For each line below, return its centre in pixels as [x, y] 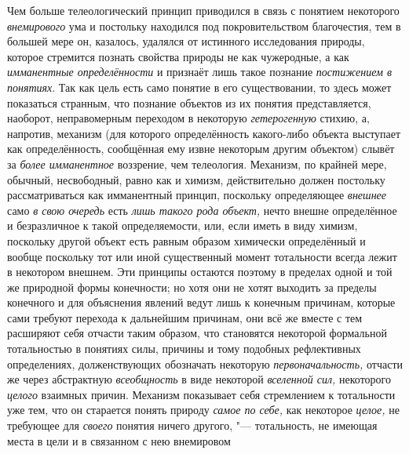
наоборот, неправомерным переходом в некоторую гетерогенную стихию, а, [188, 118]
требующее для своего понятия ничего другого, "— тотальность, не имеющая [192, 425]
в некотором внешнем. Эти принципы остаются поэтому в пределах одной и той [200, 272]
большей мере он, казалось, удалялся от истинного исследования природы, [186, 41]
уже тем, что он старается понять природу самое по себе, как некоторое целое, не [203, 410]
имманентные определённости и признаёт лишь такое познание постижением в [200, 72]
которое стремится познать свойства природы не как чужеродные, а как [178, 56]
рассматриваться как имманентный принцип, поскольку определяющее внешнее [197, 195]
